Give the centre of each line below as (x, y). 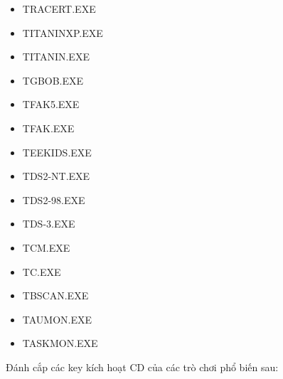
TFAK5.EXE (51, 104)
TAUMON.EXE (57, 319)
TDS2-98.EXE (54, 199)
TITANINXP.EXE (63, 32)
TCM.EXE (46, 247)
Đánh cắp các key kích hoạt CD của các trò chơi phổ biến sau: (142, 367)
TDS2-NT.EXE (56, 176)
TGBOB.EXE (53, 80)
